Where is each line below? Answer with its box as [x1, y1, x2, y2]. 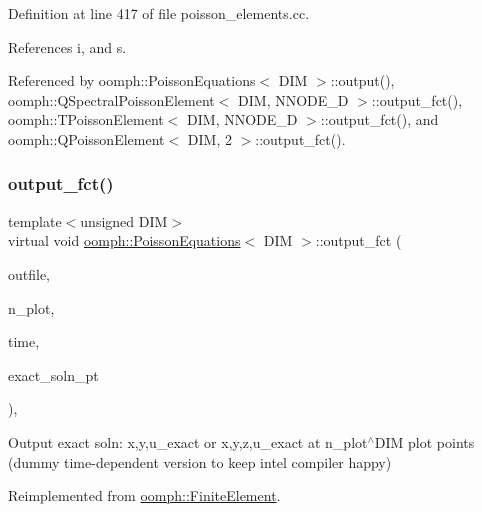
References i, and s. [8, 36, 127, 57]
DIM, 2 [187, 128, 232, 149]
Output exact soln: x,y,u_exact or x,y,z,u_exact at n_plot [8, 431, 368, 452]
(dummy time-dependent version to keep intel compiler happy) [8, 451, 392, 472]
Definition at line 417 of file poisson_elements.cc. [8, 3, 310, 23]
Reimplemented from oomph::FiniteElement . [8, 485, 281, 506]
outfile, [8, 263, 51, 284]
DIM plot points [374, 431, 475, 452]
